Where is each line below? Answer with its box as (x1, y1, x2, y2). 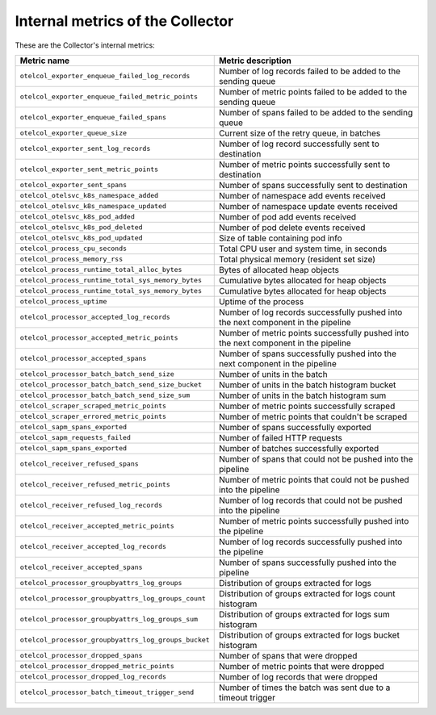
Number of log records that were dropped (218, 671, 379, 682)
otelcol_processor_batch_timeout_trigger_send (19, 688, 195, 697)
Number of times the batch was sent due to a (218, 682, 391, 693)
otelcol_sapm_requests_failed (19, 433, 131, 442)
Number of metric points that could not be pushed (218, 474, 409, 485)
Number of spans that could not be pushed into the (218, 453, 413, 464)
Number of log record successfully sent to (218, 138, 379, 149)
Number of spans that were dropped (218, 650, 358, 661)
